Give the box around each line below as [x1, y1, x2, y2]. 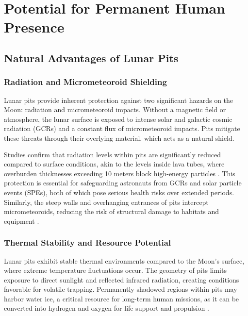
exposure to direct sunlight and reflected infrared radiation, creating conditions [4, 274, 239, 284]
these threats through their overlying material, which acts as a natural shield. [4, 133, 234, 143]
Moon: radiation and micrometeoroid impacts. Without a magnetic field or [4, 104, 226, 115]
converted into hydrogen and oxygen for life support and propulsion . [4, 303, 209, 313]
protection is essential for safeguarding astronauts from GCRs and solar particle [4, 178, 242, 188]
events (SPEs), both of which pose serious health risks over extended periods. [4, 187, 234, 197]
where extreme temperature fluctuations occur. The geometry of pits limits [4, 265, 227, 275]
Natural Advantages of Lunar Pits [4, 50, 179, 65]
